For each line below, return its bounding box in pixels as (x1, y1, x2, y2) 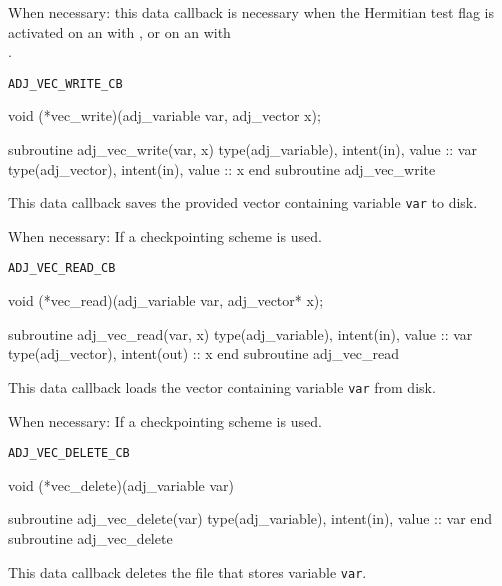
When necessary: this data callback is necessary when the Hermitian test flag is (8, 2, 495, 22)
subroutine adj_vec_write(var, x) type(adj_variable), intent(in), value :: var (8, 139, 477, 160)
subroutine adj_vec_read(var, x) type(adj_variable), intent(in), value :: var (8, 323, 473, 344)
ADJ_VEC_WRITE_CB (8, 76, 123, 91)
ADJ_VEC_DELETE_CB (8, 446, 130, 461)
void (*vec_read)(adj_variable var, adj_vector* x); (8, 290, 324, 311)
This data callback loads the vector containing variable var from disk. (8, 376, 436, 397)
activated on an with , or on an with (8, 21, 231, 42)
